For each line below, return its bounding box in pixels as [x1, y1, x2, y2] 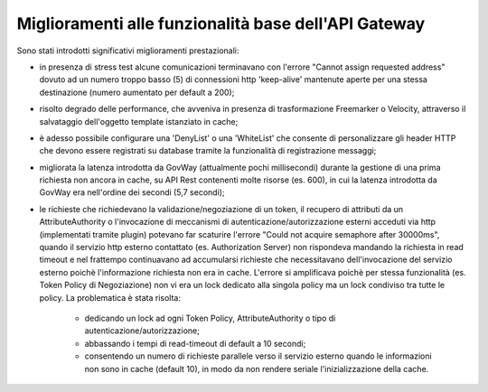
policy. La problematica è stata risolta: [39, 292, 181, 303]
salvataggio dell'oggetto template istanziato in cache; [39, 116, 239, 126]
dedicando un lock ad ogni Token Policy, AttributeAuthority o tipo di [84, 313, 336, 323]
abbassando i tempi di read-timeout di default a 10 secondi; [84, 338, 306, 349]
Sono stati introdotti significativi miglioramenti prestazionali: [16, 45, 239, 56]
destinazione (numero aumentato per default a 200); [39, 87, 235, 98]
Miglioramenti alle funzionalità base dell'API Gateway [16, 14, 426, 33]
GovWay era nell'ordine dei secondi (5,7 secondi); [39, 187, 225, 198]
